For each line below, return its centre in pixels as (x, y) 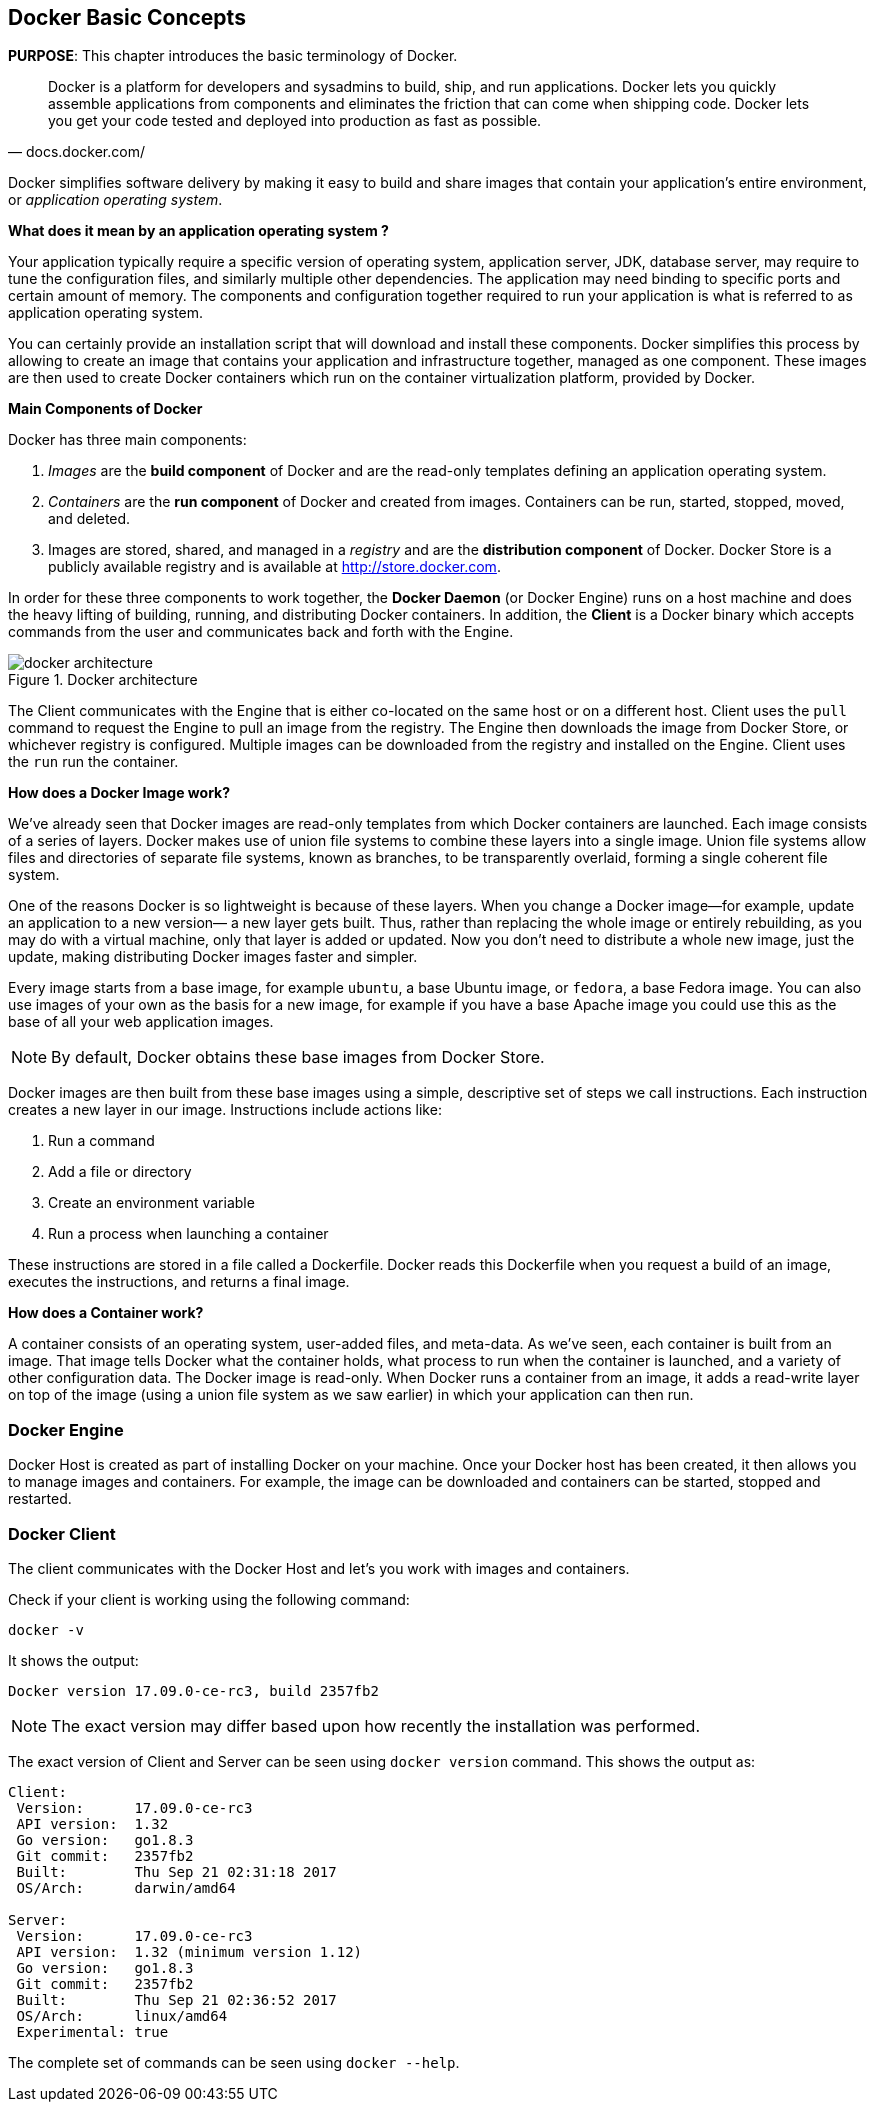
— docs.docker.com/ (76, 152)
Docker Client (62, 1533)
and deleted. (89, 519)
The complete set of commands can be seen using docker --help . (234, 2062)
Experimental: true (92, 2031)
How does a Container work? (106, 1313)
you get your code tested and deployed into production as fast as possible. (295, 121)
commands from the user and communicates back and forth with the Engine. (261, 632)
